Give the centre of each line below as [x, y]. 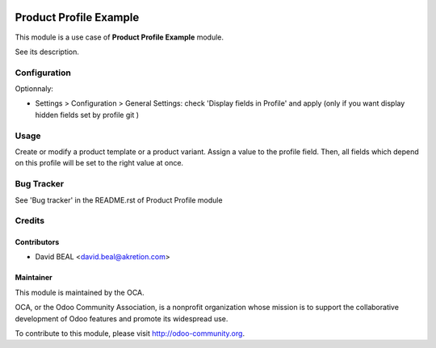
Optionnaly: [34, 89]
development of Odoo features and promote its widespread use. [122, 318]
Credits [29, 220]
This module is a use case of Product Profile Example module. [119, 37]
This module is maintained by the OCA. [80, 292]
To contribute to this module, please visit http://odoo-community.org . [130, 333]
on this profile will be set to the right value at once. [99, 163]
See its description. [47, 52]
